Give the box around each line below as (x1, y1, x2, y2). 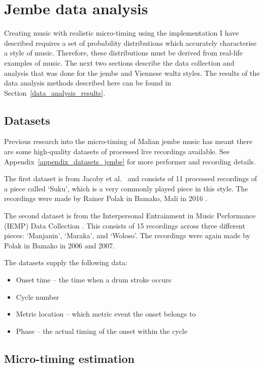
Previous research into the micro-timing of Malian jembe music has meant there (4, 136, 253, 147)
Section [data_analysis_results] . (4, 87, 106, 98)
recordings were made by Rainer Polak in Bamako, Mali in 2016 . (4, 193, 208, 204)
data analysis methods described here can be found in (4, 77, 172, 88)
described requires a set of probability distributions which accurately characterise (4, 37, 257, 48)
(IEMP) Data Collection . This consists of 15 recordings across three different (4, 220, 245, 231)
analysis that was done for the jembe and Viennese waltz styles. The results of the (4, 67, 260, 78)
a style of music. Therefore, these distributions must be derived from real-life (4, 47, 243, 58)
